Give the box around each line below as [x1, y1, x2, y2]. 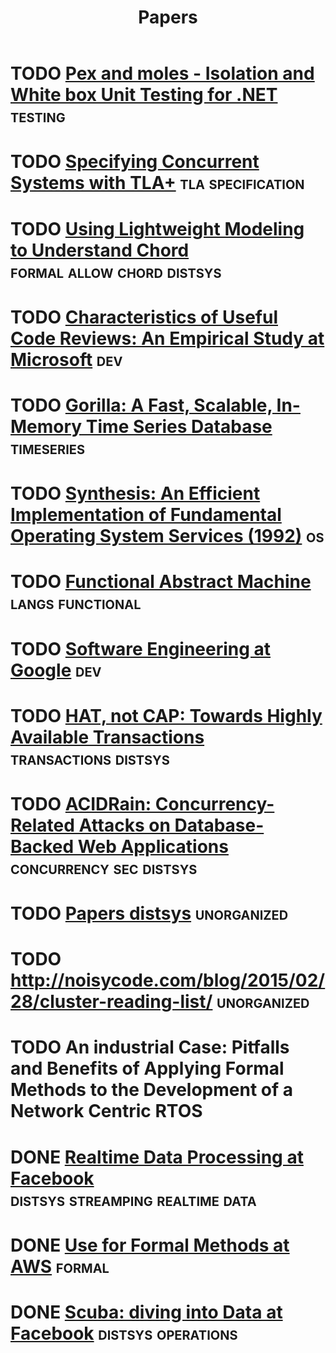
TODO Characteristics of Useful [10, 306, 279, 328]
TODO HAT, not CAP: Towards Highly [10, 704, 323, 727]
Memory [10, 415, 83, 438]
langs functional [10, 592, 142, 615]
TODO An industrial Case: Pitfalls [10, 1036, 290, 1059]
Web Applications [77, 835, 229, 858]
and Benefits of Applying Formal [10, 1057, 285, 1080]
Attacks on [78, 814, 171, 836]
